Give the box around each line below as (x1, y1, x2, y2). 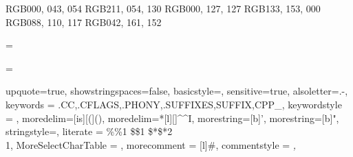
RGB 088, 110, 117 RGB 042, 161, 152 (6, 14, 162, 29)
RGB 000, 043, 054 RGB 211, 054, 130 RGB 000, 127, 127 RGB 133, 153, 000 (6, 1, 321, 15)
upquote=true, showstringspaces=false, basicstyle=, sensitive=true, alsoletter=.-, (6, 84, 348, 98)
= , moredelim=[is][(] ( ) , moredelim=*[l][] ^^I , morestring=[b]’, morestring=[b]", (6, 110, 339, 125)
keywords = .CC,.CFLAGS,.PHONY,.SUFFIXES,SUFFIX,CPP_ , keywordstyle (6, 97, 342, 111)
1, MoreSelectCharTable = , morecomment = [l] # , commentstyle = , (6, 137, 297, 152)
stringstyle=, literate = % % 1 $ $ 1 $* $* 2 (6, 124, 173, 138)
